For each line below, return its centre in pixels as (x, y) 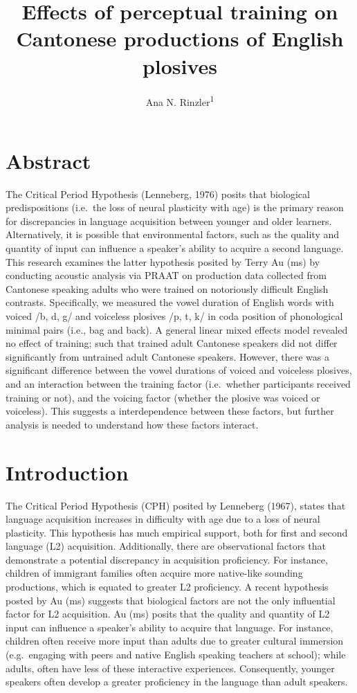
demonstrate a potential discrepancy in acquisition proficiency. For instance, (167, 559)
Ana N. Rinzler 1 (180, 100)
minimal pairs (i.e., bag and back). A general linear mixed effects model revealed (177, 329)
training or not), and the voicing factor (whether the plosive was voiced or (163, 397)
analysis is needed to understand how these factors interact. (132, 424)
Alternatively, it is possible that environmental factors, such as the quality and (173, 234)
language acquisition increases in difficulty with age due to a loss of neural (163, 519)
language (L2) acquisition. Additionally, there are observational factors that (166, 546)
